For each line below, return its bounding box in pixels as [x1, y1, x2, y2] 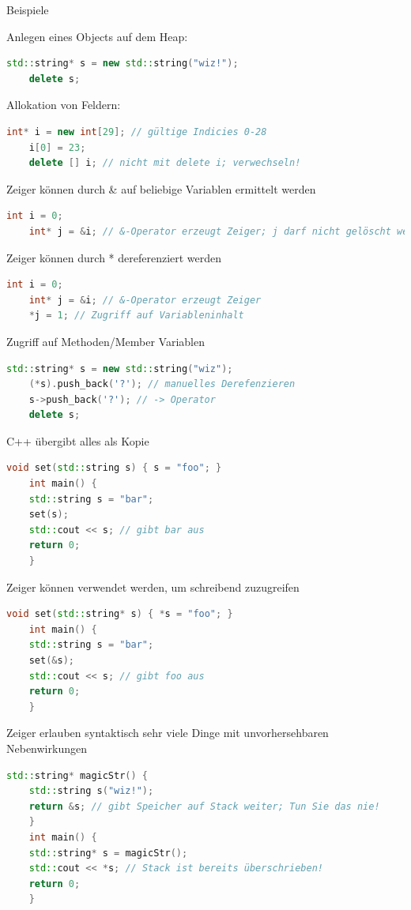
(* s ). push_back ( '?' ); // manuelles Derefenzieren [28, 378, 296, 390]
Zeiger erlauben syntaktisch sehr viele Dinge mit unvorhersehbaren [6, 724, 329, 741]
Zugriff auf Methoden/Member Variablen [6, 333, 205, 349]
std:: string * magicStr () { [6, 769, 149, 781]
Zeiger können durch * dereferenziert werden [6, 249, 222, 265]
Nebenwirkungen [6, 739, 87, 756]
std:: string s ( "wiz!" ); [28, 785, 154, 797]
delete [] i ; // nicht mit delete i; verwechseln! [28, 157, 301, 169]
